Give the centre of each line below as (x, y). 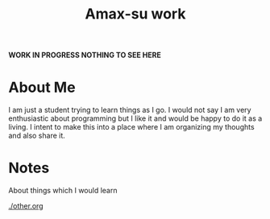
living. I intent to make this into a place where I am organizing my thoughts (132, 127)
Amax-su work (135, 14)
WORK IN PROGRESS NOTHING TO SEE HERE (85, 55)
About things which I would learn (63, 191)
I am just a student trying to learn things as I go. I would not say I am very (130, 110)
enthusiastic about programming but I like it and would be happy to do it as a (135, 118)
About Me (42, 87)
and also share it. (37, 136)
